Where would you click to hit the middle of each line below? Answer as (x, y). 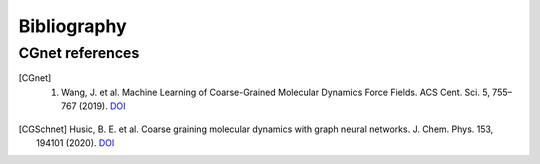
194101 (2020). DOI (75, 142)
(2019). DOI (102, 106)
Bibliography (72, 26)
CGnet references (79, 53)
